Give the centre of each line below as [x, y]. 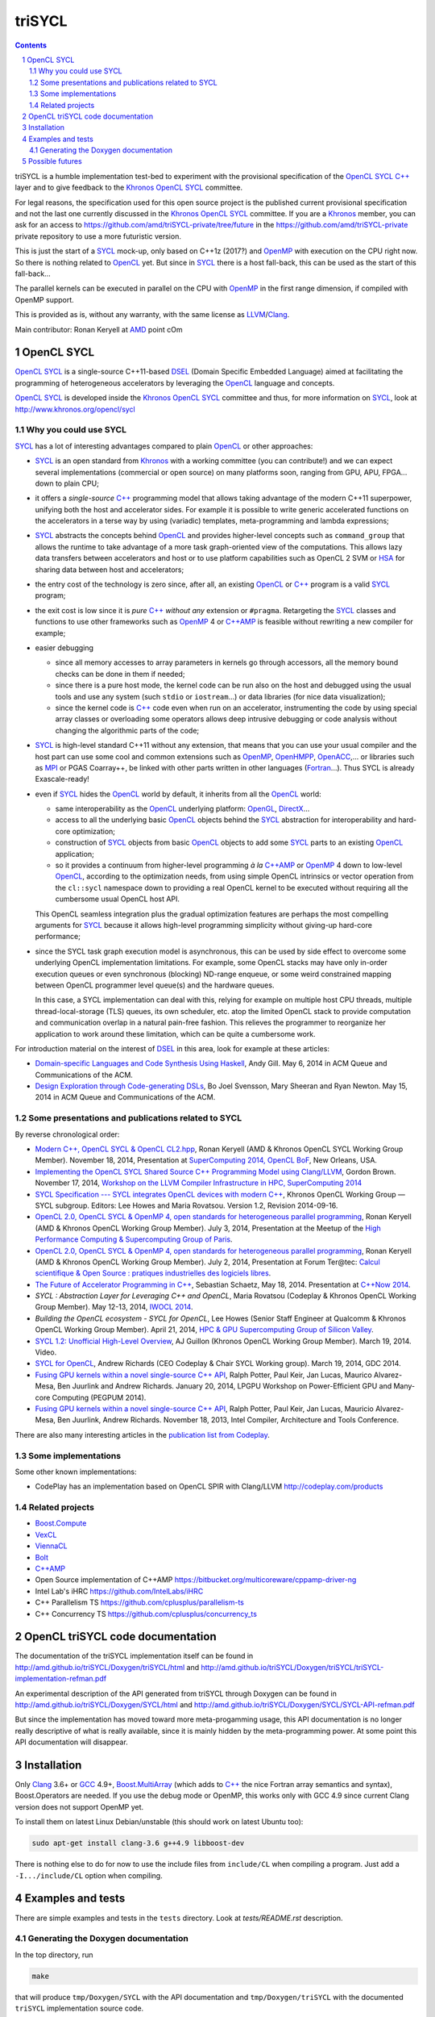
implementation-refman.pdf [61, 1679]
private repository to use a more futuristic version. [98, 236]
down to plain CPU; [67, 483]
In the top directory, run [54, 1954]
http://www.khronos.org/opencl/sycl [75, 409]
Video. [46, 1352]
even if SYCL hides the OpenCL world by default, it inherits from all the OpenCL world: [178, 794]
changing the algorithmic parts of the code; [127, 730]
